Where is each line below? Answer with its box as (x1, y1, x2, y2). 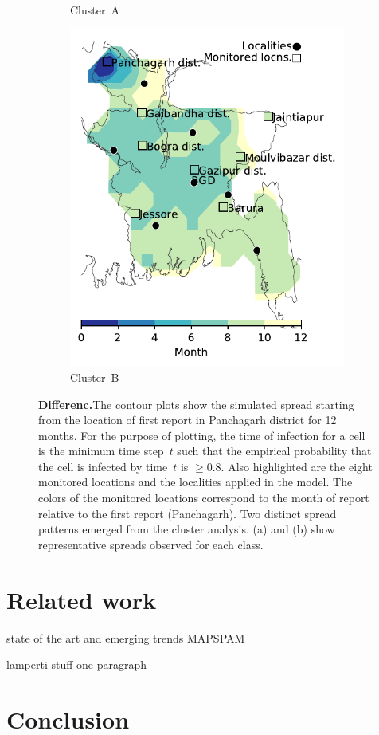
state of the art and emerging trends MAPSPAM (6, 629, 245, 646)
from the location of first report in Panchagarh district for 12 (38, 411, 337, 428)
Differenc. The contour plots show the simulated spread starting (38, 395, 354, 412)
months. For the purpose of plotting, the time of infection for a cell (38, 426, 365, 443)
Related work (6, 583, 157, 615)
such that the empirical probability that (177, 442, 372, 459)
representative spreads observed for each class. (38, 536, 264, 552)
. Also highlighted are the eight (221, 458, 373, 474)
